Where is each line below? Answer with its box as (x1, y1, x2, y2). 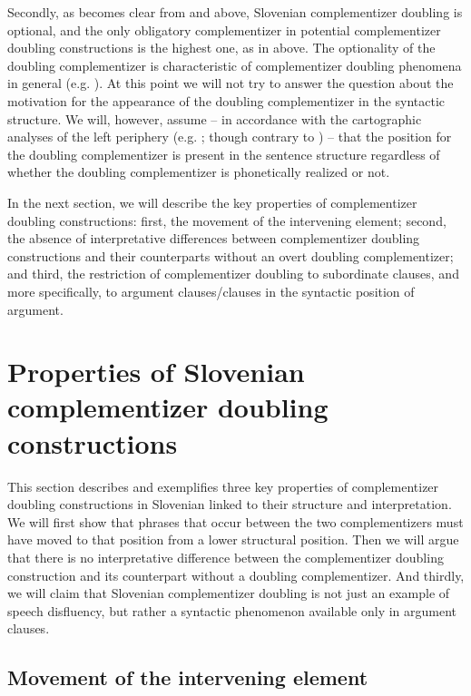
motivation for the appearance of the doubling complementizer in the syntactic (7, 91, 446, 110)
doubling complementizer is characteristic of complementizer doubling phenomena (7, 55, 462, 74)
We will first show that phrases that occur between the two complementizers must (7, 512, 464, 531)
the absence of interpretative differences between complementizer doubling (7, 229, 420, 248)
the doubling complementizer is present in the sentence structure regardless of (7, 144, 440, 163)
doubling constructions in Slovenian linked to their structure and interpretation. (7, 495, 452, 514)
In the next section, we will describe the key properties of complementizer (7, 192, 417, 211)
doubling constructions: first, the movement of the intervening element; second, (7, 211, 446, 230)
